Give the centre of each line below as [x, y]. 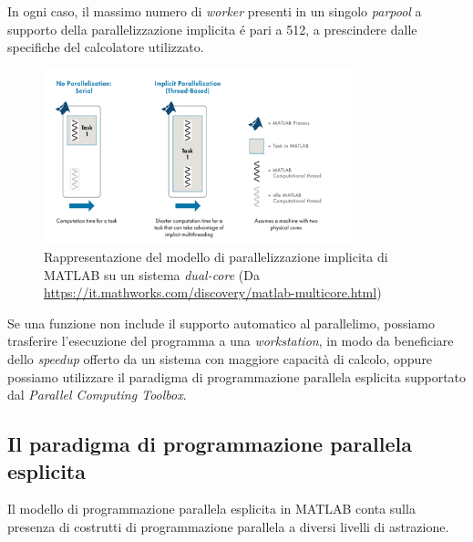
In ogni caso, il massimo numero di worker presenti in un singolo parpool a [215, 11]
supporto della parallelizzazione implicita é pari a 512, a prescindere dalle [212, 29]
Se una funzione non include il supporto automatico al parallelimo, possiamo [221, 323]
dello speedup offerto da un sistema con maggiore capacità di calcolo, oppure [220, 359]
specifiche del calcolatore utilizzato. [106, 47]
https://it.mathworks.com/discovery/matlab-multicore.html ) [213, 292]
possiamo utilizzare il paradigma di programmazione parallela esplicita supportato [237, 376]
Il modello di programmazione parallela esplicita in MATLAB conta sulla [211, 509]
